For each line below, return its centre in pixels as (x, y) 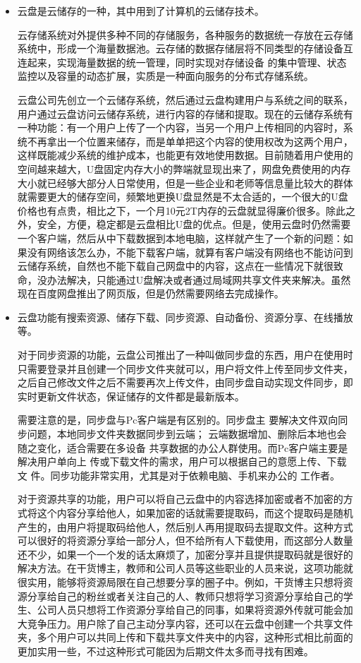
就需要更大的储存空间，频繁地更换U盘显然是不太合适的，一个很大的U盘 (183, 197)
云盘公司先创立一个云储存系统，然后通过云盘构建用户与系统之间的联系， (185, 99)
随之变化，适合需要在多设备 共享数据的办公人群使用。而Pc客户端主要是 (183, 447)
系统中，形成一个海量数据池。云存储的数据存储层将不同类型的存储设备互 (185, 48)
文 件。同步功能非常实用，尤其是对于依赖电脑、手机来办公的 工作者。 (179, 475)
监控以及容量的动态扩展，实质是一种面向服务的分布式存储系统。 (165, 76)
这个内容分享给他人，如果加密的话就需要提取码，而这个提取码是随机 (195, 513)
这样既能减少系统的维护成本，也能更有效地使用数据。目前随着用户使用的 (185, 155)
